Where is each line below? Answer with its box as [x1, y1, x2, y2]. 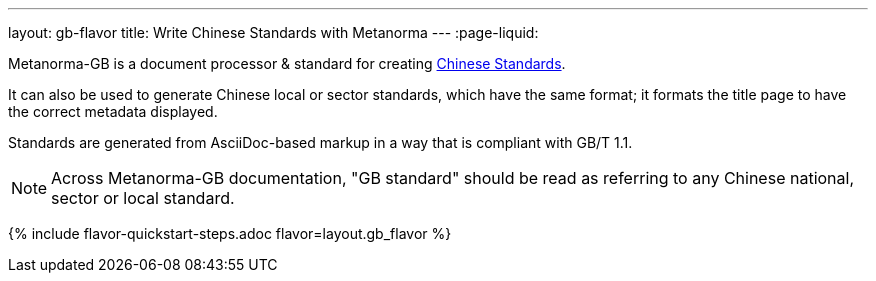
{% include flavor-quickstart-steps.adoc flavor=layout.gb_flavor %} [8, 225, 452, 242]
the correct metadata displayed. [8, 103, 218, 120]
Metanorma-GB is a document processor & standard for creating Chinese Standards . [8, 55, 566, 72]
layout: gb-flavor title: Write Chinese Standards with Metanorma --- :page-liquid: [8, 24, 539, 41]
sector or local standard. [51, 188, 235, 208]
